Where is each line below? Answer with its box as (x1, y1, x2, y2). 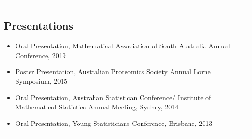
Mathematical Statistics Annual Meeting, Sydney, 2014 (15, 102, 179, 112)
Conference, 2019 (15, 50, 66, 60)
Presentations (4, 18, 74, 33)
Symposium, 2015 (15, 76, 68, 86)
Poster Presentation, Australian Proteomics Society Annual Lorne (15, 66, 211, 77)
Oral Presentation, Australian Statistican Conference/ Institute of (15, 92, 211, 102)
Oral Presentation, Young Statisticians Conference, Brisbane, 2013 (15, 118, 213, 128)
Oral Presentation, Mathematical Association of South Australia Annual (15, 41, 230, 51)
